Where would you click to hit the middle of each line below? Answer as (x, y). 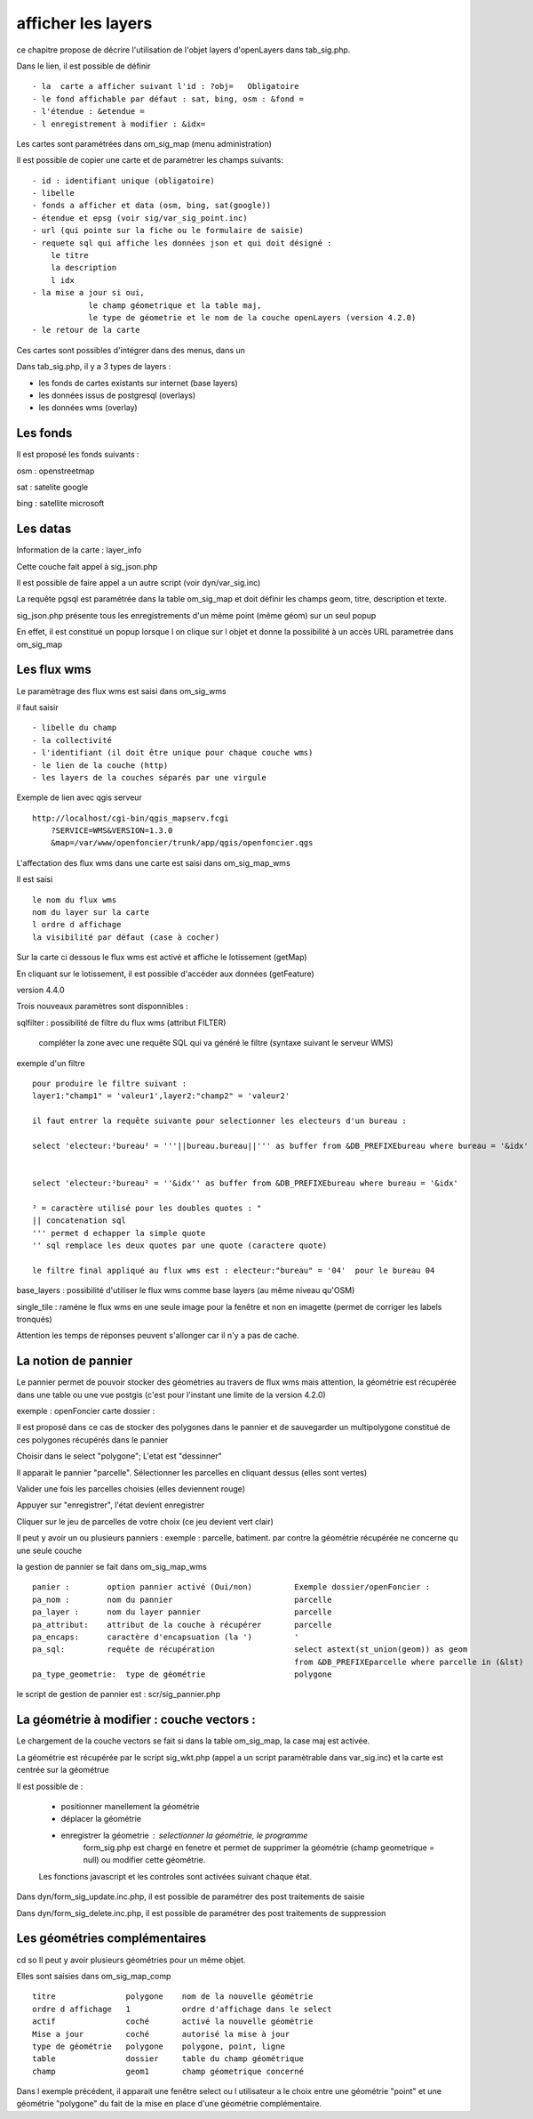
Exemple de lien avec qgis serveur (79, 797)
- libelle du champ (75, 728)
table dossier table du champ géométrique (168, 2059)
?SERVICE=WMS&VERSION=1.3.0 (111, 831)
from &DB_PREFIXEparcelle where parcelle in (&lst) (409, 1662)
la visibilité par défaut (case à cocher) (126, 937)
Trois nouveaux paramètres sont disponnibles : (102, 1007)
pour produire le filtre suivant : (110, 1083)
